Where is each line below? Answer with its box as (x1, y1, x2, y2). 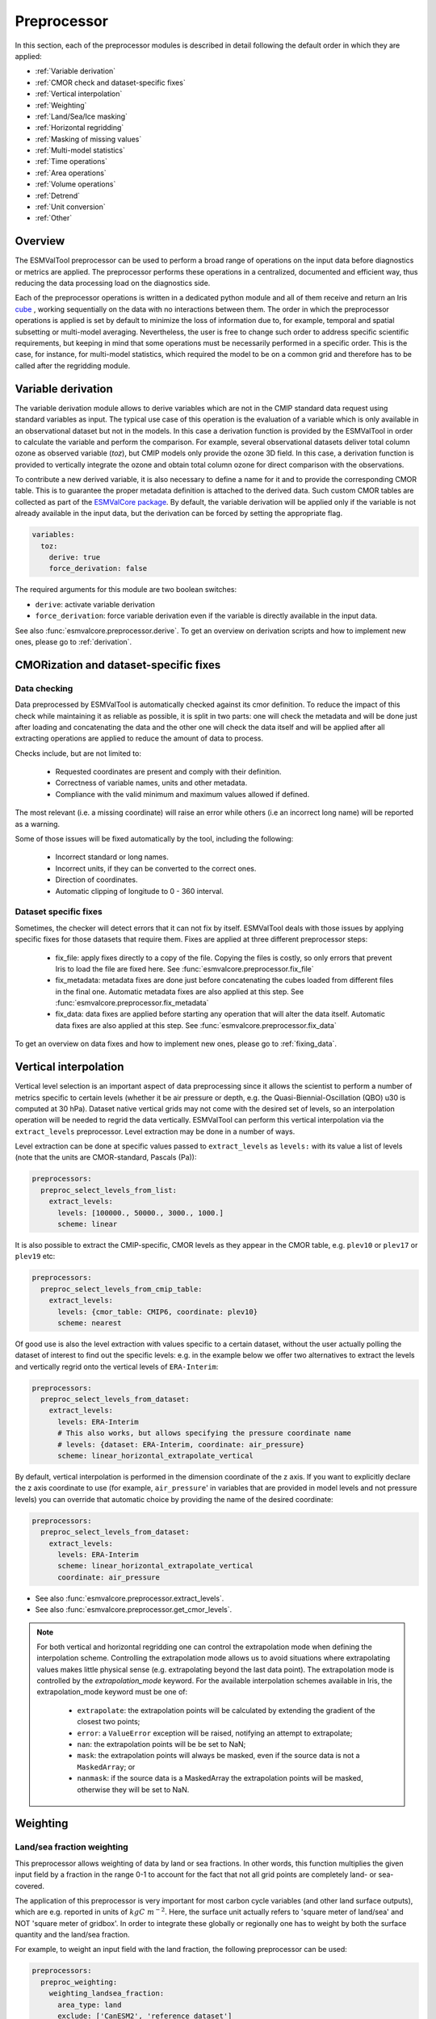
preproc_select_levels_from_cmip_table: (40, 1284, 203, 1294)
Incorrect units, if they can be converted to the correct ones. (55, 863, 257, 873)
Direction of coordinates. (55, 875, 138, 884)
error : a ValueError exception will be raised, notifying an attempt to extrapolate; (77, 1728, 353, 1738)
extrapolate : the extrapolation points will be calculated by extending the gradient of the (77, 1705, 375, 1715)
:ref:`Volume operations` (35, 179, 116, 189)
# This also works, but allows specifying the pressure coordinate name (57, 1429, 351, 1438)
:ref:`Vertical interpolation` (35, 89, 123, 99)
